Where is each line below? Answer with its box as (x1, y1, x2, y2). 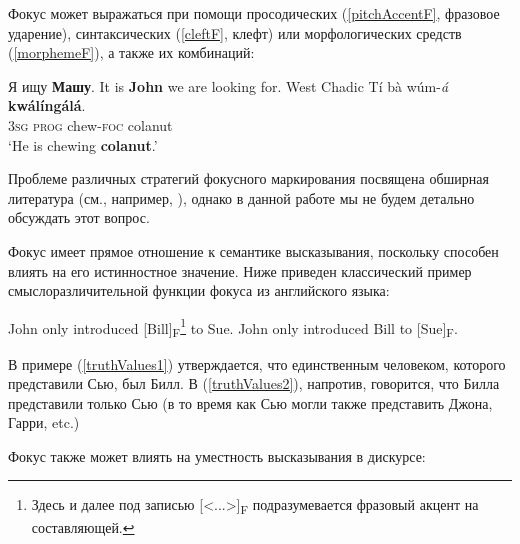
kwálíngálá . (8, 95, 86, 116)
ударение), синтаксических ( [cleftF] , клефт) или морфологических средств (8, 22, 462, 43)
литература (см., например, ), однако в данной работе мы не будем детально (8, 187, 475, 208)
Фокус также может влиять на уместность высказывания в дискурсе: (8, 445, 426, 466)
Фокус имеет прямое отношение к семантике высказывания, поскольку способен (8, 240, 499, 261)
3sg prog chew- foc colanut (8, 114, 173, 135)
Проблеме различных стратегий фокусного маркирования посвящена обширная (8, 168, 489, 189)
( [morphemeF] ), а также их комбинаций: (8, 42, 255, 63)
